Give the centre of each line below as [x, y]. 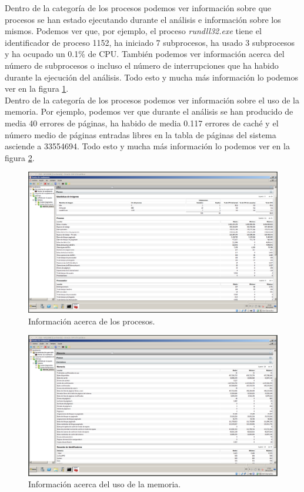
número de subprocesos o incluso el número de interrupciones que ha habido [142, 65]
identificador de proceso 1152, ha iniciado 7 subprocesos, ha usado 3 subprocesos [150, 42]
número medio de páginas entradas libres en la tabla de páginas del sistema [141, 134]
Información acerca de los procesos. [92, 321]
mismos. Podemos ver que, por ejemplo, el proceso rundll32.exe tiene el [133, 31]
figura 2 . [20, 157]
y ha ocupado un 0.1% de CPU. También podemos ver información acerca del [145, 54]
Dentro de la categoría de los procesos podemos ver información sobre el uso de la [152, 100]
